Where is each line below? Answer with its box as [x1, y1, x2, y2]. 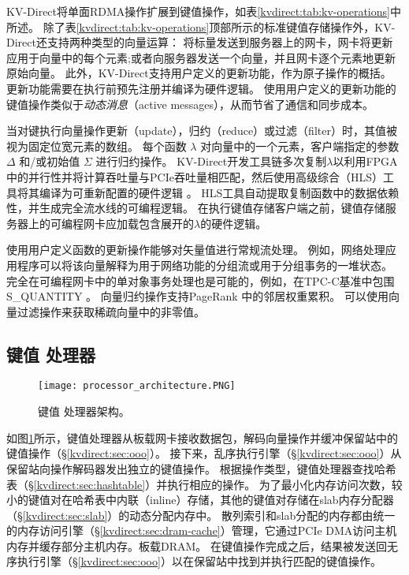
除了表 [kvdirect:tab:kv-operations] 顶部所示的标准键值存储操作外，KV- [43, 18, 396, 35]
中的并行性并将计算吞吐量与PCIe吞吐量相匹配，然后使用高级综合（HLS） [6, 168, 383, 185]
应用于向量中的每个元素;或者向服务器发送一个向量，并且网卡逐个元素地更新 [6, 49, 396, 65]
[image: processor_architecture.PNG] [38, 380, 236, 392]
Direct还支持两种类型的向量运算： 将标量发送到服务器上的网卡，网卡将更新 [6, 34, 393, 50]
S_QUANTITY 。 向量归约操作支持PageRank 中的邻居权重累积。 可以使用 [6, 288, 389, 304]
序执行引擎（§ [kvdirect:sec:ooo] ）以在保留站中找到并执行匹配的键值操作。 [6, 553, 381, 569]
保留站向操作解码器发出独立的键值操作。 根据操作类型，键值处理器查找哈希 [6, 460, 396, 476]
